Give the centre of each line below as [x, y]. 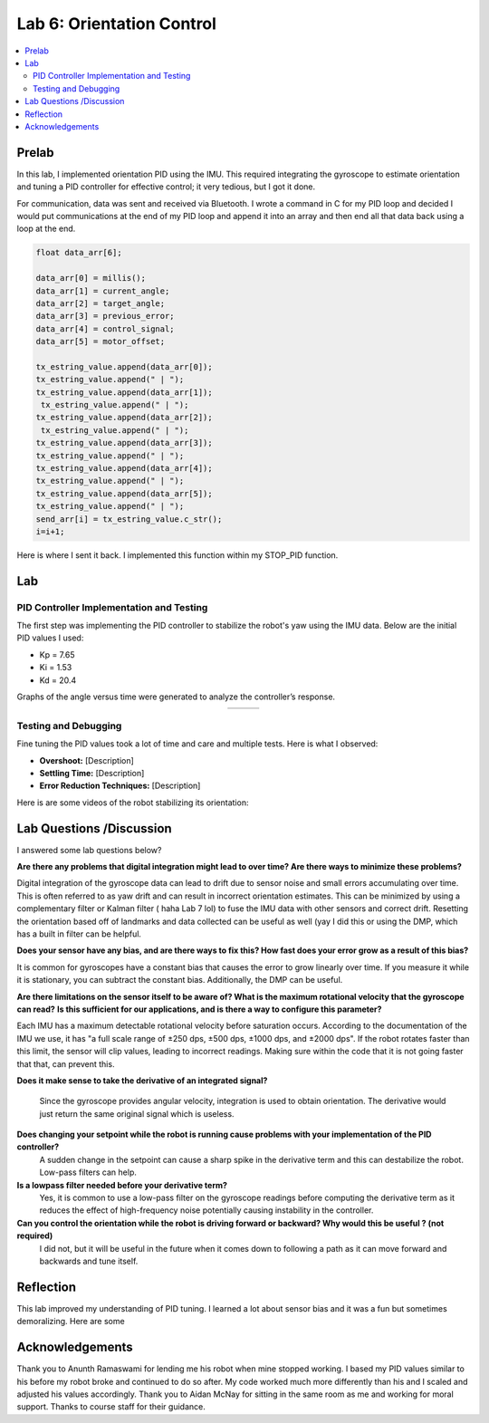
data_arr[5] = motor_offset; [101, 341]
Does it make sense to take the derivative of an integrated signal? [142, 1080]
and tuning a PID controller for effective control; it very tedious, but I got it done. [166, 187]
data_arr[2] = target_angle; [101, 303]
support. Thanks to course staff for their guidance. [111, 1407]
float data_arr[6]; [79, 253]
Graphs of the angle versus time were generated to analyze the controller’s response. [176, 697]
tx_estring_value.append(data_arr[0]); [124, 366]
